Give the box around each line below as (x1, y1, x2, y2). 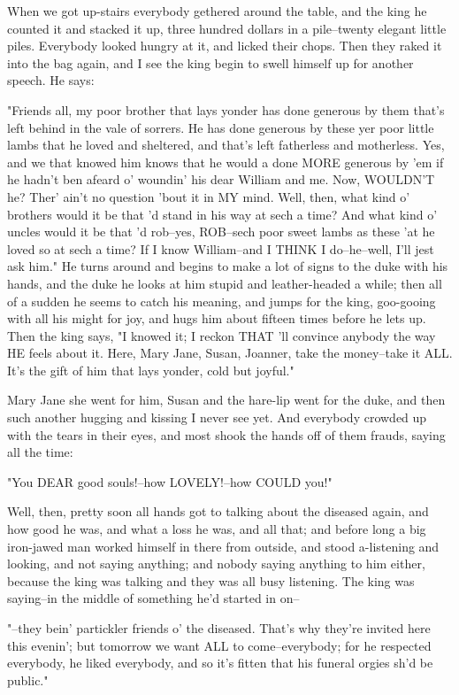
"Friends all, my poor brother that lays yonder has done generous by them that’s (7, 100, 445, 119)
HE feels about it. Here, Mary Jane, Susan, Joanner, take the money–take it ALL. (7, 344, 453, 362)
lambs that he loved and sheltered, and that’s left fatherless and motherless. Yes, (7, 135, 445, 154)
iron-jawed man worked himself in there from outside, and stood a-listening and (7, 537, 440, 555)
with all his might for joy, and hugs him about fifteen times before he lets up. (7, 309, 426, 328)
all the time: (7, 443, 73, 461)
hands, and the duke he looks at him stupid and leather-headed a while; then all (7, 274, 442, 292)
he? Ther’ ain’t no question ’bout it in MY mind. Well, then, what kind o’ (7, 187, 410, 205)
